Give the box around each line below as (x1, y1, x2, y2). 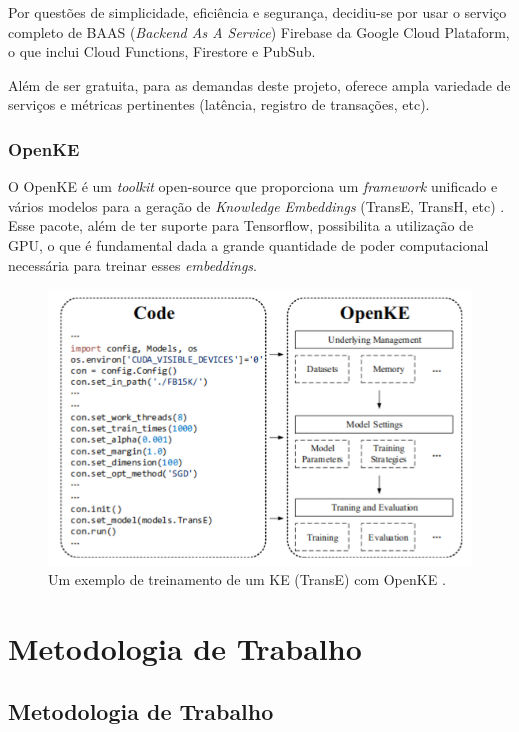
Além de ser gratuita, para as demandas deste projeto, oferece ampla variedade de (8, 74, 511, 95)
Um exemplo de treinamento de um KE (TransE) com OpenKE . (48, 569, 446, 590)
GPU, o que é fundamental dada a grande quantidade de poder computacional (8, 234, 489, 255)
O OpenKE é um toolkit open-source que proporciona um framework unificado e (8, 176, 498, 197)
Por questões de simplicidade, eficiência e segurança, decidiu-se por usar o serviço (8, 2, 507, 22)
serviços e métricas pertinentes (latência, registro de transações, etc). (8, 94, 430, 115)
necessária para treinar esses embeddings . (8, 254, 257, 275)
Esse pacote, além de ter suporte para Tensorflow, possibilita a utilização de (8, 215, 474, 236)
